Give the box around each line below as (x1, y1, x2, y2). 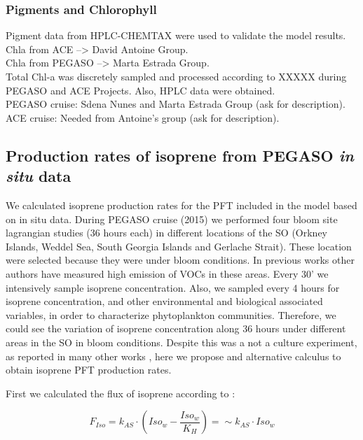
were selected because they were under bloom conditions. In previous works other (6, 253, 355, 267)
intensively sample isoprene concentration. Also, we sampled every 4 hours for (6, 280, 340, 294)
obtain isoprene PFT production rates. (6, 362, 172, 377)
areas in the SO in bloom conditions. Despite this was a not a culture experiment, (6, 334, 357, 349)
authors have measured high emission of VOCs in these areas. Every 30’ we (6, 266, 329, 281)
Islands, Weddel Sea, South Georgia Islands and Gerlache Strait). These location (6, 239, 352, 253)
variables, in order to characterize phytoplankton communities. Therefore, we (6, 307, 336, 322)
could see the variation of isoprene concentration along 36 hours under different (6, 321, 346, 336)
